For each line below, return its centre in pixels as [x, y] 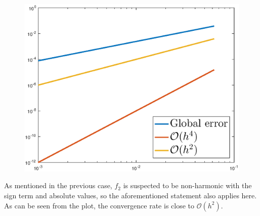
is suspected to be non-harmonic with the [187, 185]
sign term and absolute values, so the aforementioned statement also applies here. [131, 196]
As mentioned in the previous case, [58, 185]
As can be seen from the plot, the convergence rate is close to [99, 205]
